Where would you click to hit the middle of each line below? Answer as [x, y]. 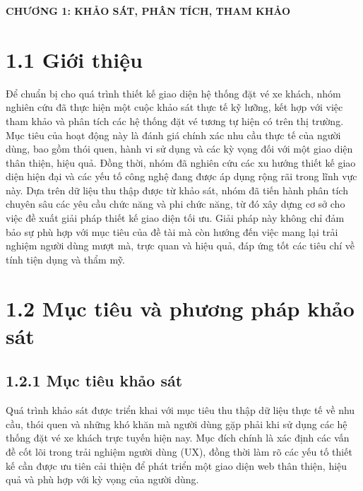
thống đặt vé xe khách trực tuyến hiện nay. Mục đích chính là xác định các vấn [178, 438]
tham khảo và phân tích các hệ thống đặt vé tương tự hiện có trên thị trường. [175, 120]
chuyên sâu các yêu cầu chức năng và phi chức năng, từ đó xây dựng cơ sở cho [175, 204]
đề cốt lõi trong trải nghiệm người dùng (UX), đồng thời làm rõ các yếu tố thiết [179, 451]
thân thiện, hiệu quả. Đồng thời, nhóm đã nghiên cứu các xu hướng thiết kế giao [181, 162]
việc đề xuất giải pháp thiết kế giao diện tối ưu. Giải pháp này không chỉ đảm [175, 218]
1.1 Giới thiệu [74, 59]
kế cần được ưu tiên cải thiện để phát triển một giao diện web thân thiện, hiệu [177, 465]
